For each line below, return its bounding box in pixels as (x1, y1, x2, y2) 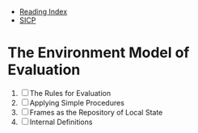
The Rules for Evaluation (29, 88, 111, 98)
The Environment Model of (7, 44, 190, 62)
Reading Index (19, 7, 68, 16)
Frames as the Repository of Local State (29, 107, 163, 117)
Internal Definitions (29, 117, 93, 127)
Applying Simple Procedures (29, 98, 124, 107)
